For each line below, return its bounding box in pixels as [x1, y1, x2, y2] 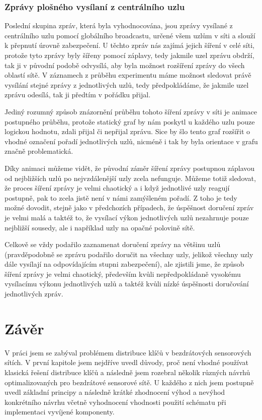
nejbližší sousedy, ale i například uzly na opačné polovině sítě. [5, 222, 195, 232]
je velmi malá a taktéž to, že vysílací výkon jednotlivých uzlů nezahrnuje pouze [5, 212, 249, 222]
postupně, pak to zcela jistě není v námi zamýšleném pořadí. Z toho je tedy [5, 192, 237, 203]
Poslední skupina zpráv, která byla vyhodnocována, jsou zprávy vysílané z [5, 20, 233, 31]
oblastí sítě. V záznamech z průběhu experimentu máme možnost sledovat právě [5, 70, 251, 80]
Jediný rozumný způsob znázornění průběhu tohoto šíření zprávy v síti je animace [5, 106, 257, 116]
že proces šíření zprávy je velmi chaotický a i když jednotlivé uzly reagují [5, 183, 230, 193]
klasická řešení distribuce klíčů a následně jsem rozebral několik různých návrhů [5, 367, 250, 377]
